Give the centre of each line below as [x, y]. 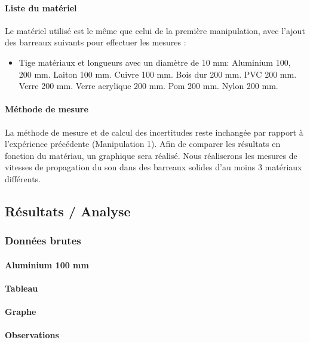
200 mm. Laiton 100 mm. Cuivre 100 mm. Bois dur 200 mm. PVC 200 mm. [158, 74]
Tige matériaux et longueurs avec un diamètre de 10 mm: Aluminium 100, [155, 62]
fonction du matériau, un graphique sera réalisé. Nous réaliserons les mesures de [151, 155]
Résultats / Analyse [68, 211]
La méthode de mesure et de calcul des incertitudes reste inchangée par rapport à [154, 132]
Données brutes [43, 241]
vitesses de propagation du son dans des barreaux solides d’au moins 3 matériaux [154, 167]
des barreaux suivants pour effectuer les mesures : [96, 42]
